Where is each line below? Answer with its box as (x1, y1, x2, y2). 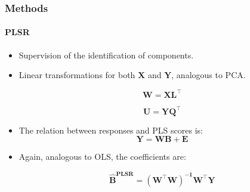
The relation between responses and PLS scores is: (18, 123, 203, 136)
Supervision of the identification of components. (18, 48, 194, 61)
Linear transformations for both (18, 69, 135, 81)
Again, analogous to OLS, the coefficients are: (18, 150, 186, 163)
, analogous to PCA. (171, 69, 246, 81)
